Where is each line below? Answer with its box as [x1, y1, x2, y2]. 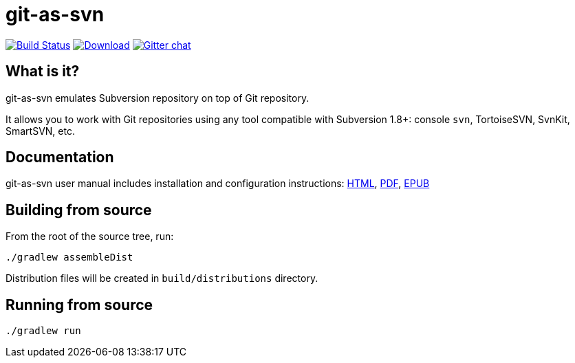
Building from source [6, 201, 152, 219]
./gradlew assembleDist [6, 252, 133, 263]
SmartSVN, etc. [6, 124, 75, 137]
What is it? [6, 63, 80, 80]
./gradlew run [6, 325, 81, 337]
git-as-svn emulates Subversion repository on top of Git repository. [6, 91, 310, 104]
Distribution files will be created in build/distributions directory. [6, 272, 318, 285]
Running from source [6, 296, 153, 313]
